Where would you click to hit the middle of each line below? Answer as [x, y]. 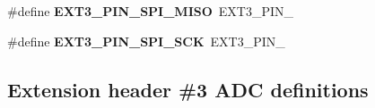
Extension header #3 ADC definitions [188, 89]
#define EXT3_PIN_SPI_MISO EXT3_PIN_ [151, 11]
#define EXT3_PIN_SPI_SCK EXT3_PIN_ [146, 41]
